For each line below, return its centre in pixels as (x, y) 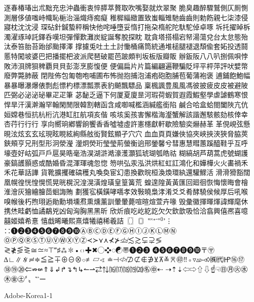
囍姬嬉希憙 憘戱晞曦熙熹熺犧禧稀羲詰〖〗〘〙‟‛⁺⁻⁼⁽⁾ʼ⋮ (88, 221)
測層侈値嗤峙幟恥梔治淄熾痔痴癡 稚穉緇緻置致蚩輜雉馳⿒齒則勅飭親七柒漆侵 (126, 17)
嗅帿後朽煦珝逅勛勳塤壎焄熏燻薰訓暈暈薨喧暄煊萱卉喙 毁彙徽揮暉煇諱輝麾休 (126, 201)
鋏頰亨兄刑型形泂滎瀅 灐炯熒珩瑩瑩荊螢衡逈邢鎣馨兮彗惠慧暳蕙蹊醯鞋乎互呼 (126, 143)
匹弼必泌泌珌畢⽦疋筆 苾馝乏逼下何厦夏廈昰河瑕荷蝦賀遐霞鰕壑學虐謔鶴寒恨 (126, 95)
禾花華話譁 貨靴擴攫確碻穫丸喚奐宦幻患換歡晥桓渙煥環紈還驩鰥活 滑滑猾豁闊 (127, 172)
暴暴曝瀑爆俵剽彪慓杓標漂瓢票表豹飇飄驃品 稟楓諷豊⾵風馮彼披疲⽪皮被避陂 (126, 85)
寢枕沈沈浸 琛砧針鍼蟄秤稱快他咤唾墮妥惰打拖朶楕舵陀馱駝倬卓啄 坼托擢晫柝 (127, 27)
